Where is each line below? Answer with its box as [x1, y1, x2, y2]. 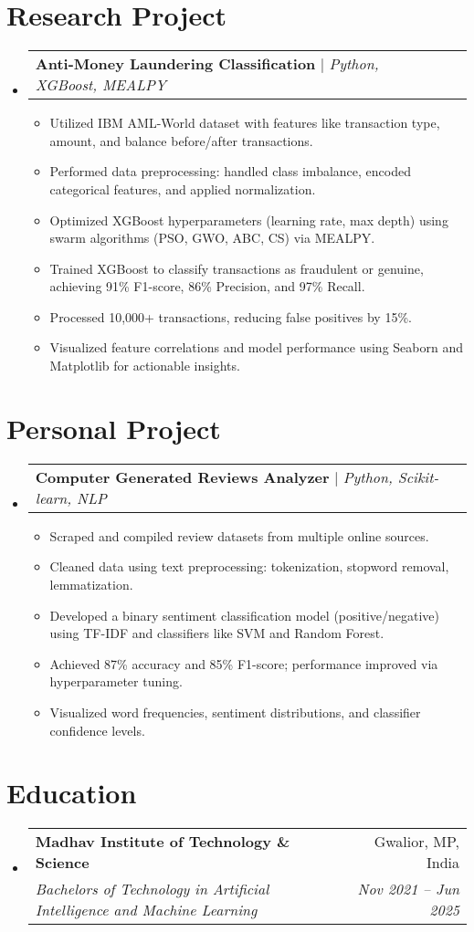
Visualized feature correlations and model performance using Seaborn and [49, 338, 463, 357]
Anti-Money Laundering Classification [35, 53, 316, 75]
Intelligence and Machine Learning [35, 899, 258, 921]
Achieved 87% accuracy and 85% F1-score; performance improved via [49, 654, 438, 673]
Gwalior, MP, [374, 831, 459, 853]
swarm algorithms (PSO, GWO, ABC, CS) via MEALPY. [49, 228, 375, 247]
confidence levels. [49, 720, 145, 739]
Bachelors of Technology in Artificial [35, 878, 269, 900]
